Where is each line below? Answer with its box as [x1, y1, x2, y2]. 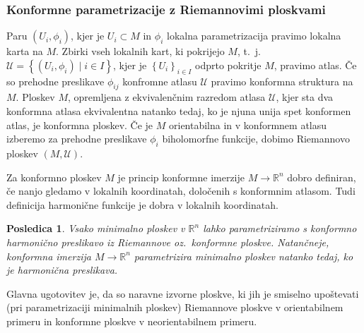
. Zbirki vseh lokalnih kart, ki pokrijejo [56, 44, 225, 59]
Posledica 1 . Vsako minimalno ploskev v [6, 221, 185, 236]
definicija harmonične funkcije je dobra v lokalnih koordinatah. [6, 197, 278, 212]
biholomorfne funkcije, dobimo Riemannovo [162, 131, 350, 146]
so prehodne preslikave [6, 73, 105, 88]
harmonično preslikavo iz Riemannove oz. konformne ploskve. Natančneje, [6, 234, 329, 249]
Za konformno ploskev [6, 169, 102, 184]
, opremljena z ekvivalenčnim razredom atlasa [67, 90, 266, 104]
